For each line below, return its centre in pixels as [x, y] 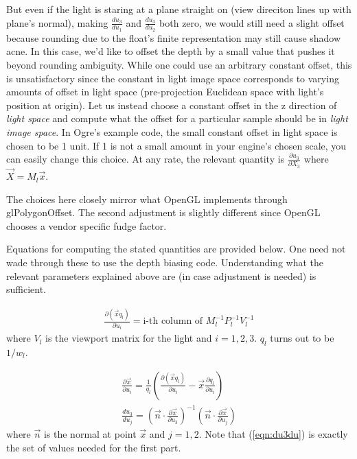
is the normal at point [90, 434]
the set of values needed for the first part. [94, 447]
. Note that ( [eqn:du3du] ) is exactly [273, 434]
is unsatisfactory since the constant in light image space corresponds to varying [173, 78]
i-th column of [173, 321]
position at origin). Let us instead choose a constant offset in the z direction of [172, 105]
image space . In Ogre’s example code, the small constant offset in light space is [172, 131]
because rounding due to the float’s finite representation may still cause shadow [174, 37]
